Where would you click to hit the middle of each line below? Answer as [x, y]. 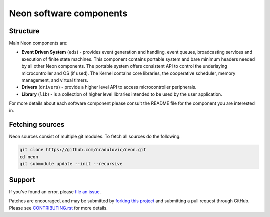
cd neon [29, 157]
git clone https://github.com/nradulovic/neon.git [83, 150]
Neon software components [68, 13]
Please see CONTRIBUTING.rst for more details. [59, 208]
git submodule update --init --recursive [71, 164]
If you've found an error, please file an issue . [55, 192]
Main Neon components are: [38, 43]
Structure [24, 31]
